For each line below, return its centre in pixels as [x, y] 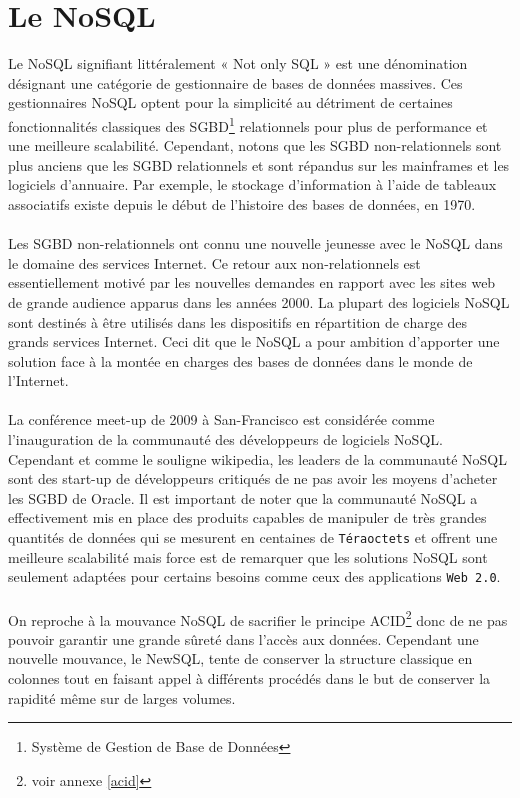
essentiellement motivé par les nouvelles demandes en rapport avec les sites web [252, 282]
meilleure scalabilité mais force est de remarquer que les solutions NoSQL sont [248, 556]
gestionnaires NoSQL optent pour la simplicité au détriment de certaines [230, 102]
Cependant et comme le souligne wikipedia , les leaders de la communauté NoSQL [257, 458]
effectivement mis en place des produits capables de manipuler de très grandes [247, 517]
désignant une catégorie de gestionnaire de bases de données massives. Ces [235, 82]
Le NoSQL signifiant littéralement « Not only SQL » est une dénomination [238, 63]
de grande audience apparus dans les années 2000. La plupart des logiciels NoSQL [259, 301]
